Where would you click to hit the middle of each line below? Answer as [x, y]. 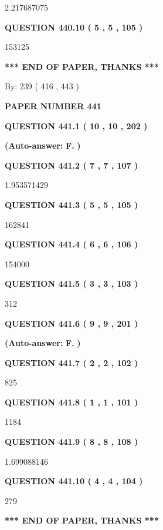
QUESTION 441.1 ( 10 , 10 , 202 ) [76, 125]
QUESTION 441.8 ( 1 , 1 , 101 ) [72, 402]
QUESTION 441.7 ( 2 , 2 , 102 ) [72, 362]
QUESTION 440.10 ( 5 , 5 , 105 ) [74, 27]
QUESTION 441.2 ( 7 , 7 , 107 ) [72, 165]
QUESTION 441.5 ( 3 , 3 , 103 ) [72, 284]
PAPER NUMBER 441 [53, 105]
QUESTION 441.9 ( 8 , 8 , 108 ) [72, 442]
